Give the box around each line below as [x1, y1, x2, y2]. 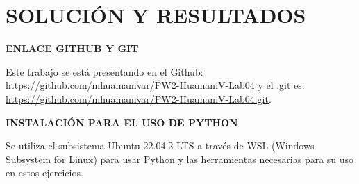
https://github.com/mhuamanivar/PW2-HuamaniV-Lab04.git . [6, 91, 272, 106]
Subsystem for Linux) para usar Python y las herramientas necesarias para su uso [6, 151, 354, 166]
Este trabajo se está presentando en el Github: [6, 64, 203, 78]
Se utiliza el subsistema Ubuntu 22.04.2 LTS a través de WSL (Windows [6, 138, 315, 153]
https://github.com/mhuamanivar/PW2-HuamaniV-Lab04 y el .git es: [6, 78, 305, 92]
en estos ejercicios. [6, 165, 83, 180]
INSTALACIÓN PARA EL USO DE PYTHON [6, 115, 238, 129]
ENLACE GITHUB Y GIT [6, 41, 139, 56]
